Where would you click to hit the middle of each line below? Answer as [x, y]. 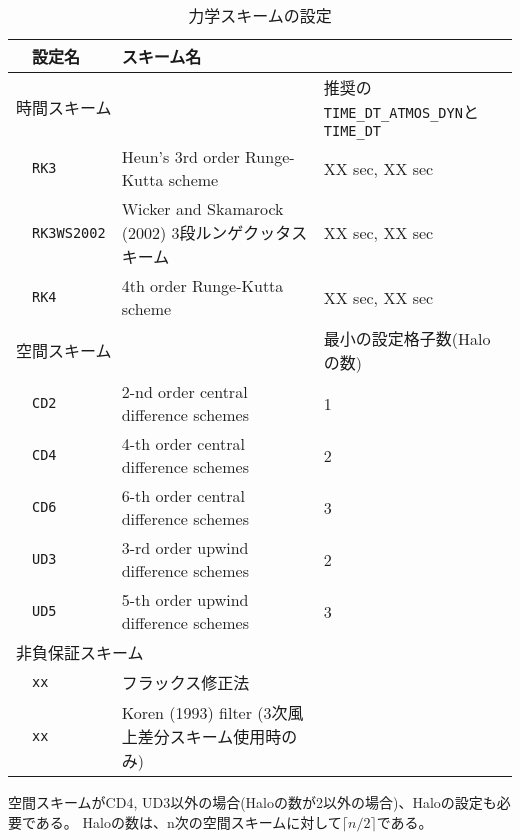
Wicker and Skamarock [202, 208]
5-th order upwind [185, 599]
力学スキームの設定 [260, 15]
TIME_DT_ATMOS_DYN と [401, 111]
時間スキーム [64, 107]
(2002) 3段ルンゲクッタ [206, 232]
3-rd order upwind [185, 547]
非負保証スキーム [80, 652]
